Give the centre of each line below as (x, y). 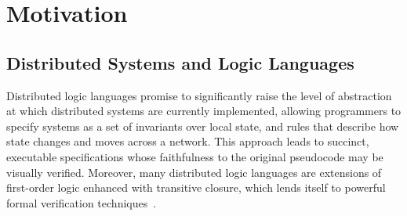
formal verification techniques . (82, 202)
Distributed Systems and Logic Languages (180, 62)
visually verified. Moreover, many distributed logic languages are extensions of (194, 172)
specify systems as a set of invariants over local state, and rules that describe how (203, 126)
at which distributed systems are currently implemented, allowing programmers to (204, 111)
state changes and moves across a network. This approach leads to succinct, (188, 141)
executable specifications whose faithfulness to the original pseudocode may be (195, 156)
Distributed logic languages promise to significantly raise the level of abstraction (199, 95)
